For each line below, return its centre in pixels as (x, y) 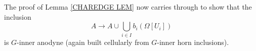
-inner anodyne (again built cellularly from (83, 42)
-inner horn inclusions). (193, 42)
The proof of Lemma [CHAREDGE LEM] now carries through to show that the (128, 7)
